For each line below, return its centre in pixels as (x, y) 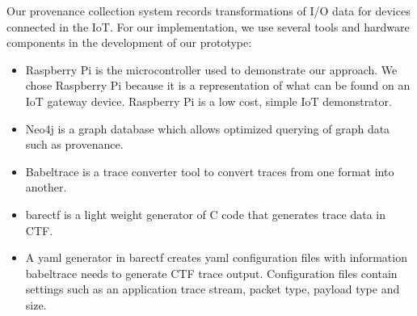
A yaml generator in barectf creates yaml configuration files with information (216, 257)
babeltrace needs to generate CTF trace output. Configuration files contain (211, 273)
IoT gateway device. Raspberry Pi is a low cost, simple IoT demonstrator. (208, 101)
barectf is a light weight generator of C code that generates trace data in (205, 214)
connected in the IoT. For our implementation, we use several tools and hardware (208, 26)
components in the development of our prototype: (129, 42)
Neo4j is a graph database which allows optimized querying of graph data (208, 128)
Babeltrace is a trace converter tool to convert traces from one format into (210, 171)
